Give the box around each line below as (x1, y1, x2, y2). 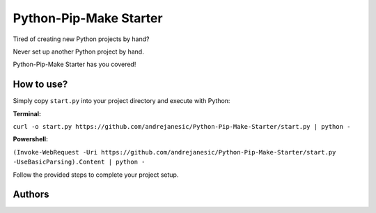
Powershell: (13, 135, 49, 143)
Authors (13, 189, 49, 200)
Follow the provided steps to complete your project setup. (13, 171, 179, 179)
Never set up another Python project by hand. (13, 47, 144, 56)
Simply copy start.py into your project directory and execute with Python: (13, 97, 230, 105)
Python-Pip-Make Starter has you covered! (13, 60, 136, 69)
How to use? (13, 79, 68, 90)
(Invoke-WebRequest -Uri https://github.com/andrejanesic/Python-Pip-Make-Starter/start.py (13, 148, 336, 156)
